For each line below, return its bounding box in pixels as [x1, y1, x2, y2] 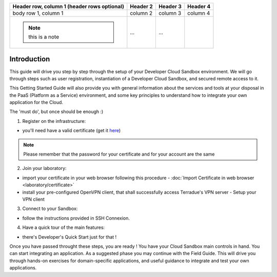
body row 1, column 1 [12, 10, 64, 16]
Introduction [9, 55, 50, 63]
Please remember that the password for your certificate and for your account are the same [23, 151, 215, 157]
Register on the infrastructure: [22, 118, 86, 124]
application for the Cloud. [9, 99, 64, 105]
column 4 [187, 10, 210, 16]
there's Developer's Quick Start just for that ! [22, 233, 117, 240]
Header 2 [130, 3, 153, 10]
